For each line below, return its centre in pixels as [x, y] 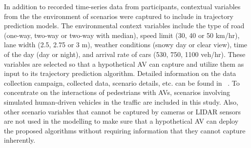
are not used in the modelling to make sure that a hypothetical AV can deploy [121, 121]
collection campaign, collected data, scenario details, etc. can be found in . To [122, 83]
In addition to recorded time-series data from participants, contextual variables [122, 6]
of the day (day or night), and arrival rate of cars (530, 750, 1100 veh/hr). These [125, 54]
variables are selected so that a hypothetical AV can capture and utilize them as [124, 64]
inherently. [20, 140]
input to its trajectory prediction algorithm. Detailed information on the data [120, 73]
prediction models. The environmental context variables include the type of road [124, 26]
